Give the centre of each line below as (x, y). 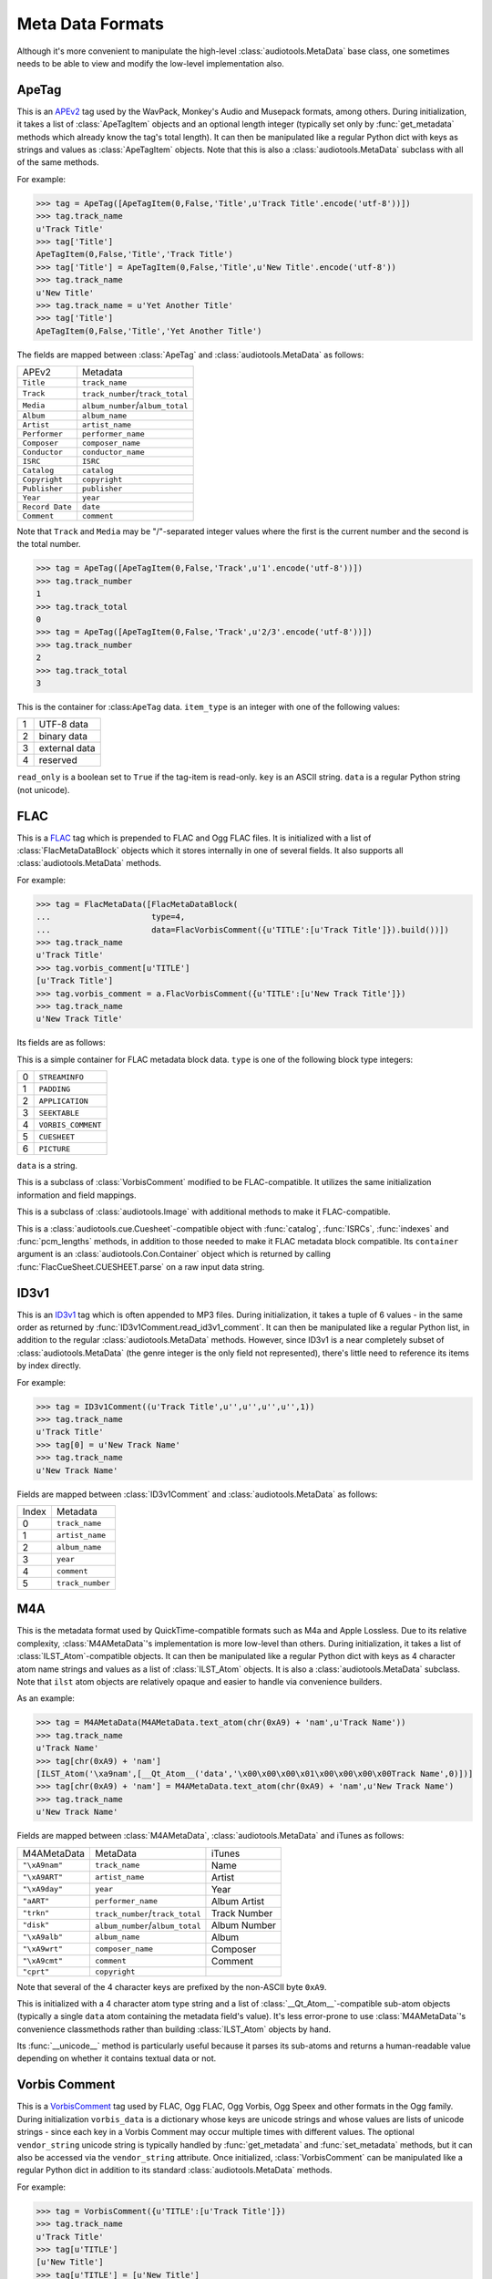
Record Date (47, 507)
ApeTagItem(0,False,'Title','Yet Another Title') (149, 331)
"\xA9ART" (43, 1877)
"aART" (36, 1901)
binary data (63, 737)
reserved (58, 760)
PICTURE (55, 1149)
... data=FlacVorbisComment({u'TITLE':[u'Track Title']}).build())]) (243, 929)
